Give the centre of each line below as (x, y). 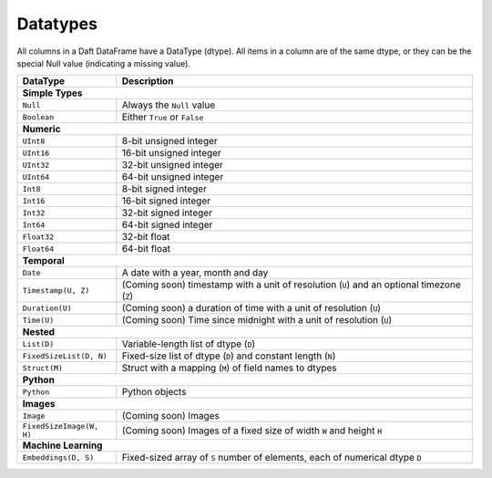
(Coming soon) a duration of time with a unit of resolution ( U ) (251, 308)
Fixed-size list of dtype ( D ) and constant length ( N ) (229, 356)
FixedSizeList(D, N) (65, 356)
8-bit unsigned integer (169, 141)
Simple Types (52, 93)
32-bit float (146, 237)
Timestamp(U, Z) (56, 291)
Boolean (38, 117)
